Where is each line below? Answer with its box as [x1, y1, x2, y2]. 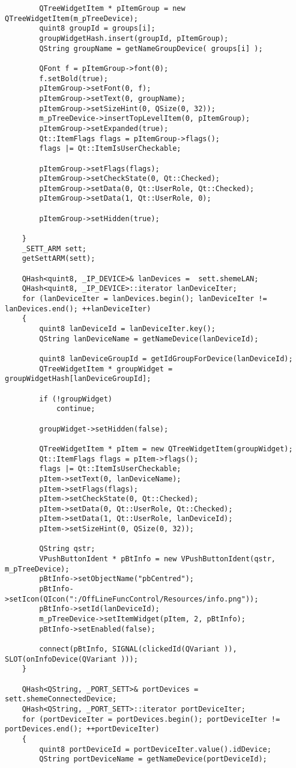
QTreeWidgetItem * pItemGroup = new [39, 4, 186, 13]
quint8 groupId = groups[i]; [39, 24, 156, 33]
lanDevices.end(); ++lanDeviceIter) [5, 304, 151, 313]
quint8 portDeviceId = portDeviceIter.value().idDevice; [39, 745, 271, 754]
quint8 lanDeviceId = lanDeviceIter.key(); [39, 325, 216, 333]
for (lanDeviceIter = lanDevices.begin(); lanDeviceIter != [22, 294, 267, 303]
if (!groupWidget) [39, 394, 112, 403]
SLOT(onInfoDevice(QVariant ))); [5, 654, 138, 663]
